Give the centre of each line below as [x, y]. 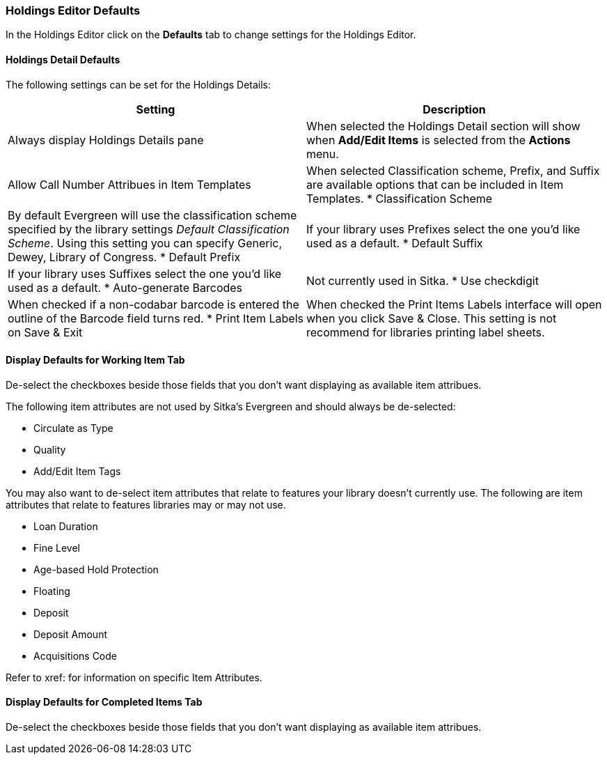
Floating [52, 591]
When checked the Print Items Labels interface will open [454, 304]
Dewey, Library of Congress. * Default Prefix [124, 257]
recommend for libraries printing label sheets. [426, 332]
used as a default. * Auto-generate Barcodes [125, 287]
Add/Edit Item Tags [77, 471]
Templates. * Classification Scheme [400, 198]
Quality [50, 449]
